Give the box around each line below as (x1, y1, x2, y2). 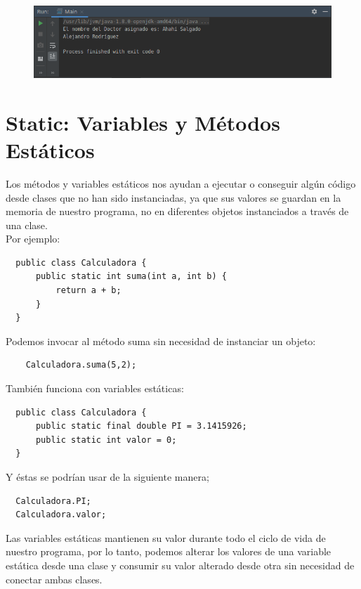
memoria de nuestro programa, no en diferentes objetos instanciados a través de (6, 204, 349, 219)
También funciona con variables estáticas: (6, 381, 184, 396)
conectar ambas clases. (6, 571, 103, 586)
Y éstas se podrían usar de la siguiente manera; (6, 470, 209, 484)
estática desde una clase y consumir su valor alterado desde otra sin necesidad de (6, 557, 355, 572)
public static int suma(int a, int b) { (35, 271, 227, 282)
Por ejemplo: (6, 231, 60, 246)
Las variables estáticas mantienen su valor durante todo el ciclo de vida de (6, 530, 326, 545)
